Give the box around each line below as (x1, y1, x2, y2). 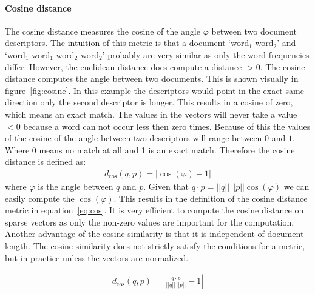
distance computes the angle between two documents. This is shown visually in (5, 72, 299, 85)
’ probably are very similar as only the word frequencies (102, 48, 310, 61)
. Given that (143, 179, 189, 192)
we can (283, 179, 310, 192)
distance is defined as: (5, 155, 86, 168)
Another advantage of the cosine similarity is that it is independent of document (5, 227, 304, 240)
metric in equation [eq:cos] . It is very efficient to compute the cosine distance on (5, 204, 304, 216)
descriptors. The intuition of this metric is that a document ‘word (5, 36, 249, 49)
